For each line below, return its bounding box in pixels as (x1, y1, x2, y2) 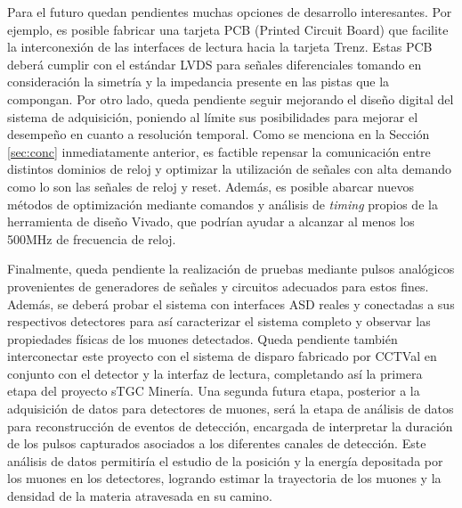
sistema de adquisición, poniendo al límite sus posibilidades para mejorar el (7, 107, 418, 126)
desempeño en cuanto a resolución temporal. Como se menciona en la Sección (7, 125, 430, 143)
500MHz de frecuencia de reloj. (7, 229, 176, 248)
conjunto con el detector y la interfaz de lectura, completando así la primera (7, 364, 423, 382)
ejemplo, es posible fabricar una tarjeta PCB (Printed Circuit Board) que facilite (7, 20, 449, 38)
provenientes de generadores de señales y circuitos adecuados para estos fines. (7, 276, 429, 295)
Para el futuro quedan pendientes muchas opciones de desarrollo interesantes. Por (7, 3, 452, 20)
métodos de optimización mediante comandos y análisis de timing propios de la (7, 194, 438, 213)
